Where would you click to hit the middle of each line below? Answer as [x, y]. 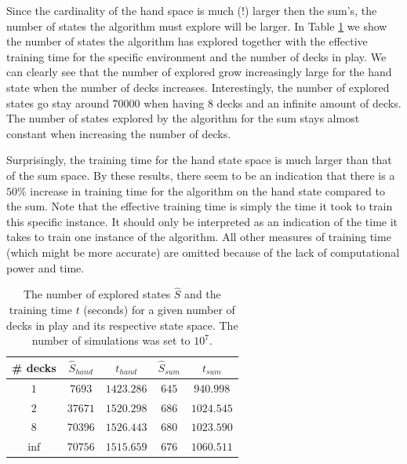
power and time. [45, 267]
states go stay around [58, 102]
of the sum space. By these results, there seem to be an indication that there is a [201, 175]
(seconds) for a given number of [159, 309]
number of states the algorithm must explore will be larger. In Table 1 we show [197, 26]
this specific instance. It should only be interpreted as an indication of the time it [202, 221]
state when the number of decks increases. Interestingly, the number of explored [198, 87]
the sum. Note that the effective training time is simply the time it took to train [200, 206]
